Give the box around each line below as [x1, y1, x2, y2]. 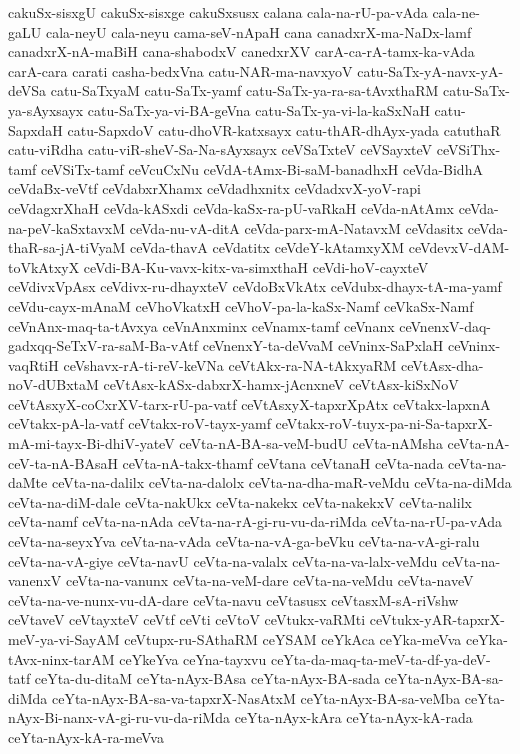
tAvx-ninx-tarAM [8, 648, 115, 669]
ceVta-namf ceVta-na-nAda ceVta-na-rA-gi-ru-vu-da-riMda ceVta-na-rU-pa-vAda [8, 511, 503, 532]
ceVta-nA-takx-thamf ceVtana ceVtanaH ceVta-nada [122, 452, 444, 473]
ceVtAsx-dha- [400, 354, 484, 375]
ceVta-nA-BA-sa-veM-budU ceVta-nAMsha [179, 433, 443, 454]
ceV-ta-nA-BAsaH [8, 452, 118, 473]
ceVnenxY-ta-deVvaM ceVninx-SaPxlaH [202, 335, 444, 356]
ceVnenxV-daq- [399, 315, 492, 336]
